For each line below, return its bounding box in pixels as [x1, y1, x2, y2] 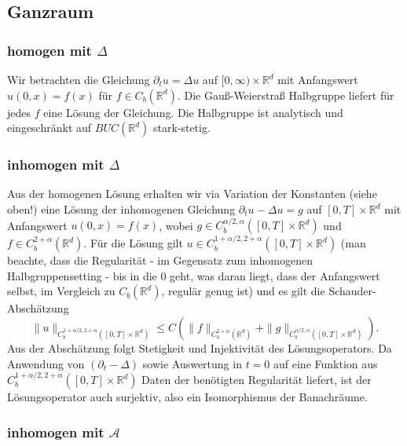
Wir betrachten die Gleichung [7, 71, 150, 87]
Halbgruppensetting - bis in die [7, 267, 157, 283]
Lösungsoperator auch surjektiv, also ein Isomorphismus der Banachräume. [7, 389, 368, 404]
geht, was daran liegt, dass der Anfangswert [170, 267, 380, 283]
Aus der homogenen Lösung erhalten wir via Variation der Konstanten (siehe [7, 185, 377, 202]
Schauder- [328, 283, 376, 299]
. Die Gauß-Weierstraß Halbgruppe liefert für [177, 86, 394, 103]
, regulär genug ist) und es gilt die [161, 283, 325, 299]
